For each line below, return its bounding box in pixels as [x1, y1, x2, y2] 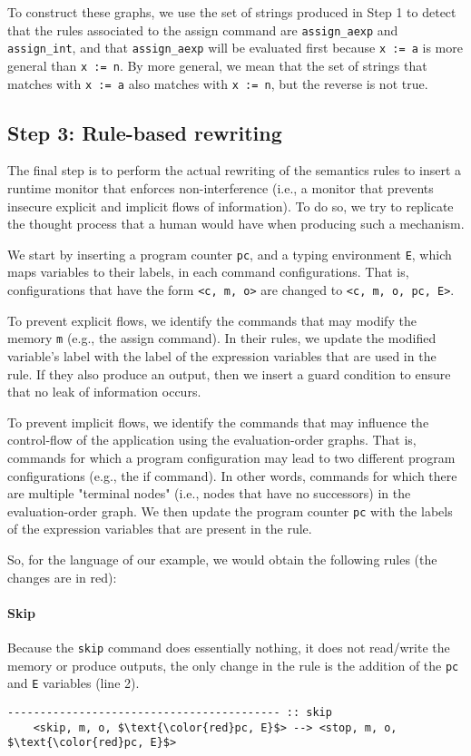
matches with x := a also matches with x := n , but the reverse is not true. [7, 74, 428, 93]
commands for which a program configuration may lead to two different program [7, 447, 456, 466]
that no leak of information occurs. [7, 382, 201, 401]
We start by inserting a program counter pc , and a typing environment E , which [7, 244, 452, 263]
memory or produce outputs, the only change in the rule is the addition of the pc [7, 655, 459, 674]
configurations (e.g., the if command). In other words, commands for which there [7, 466, 457, 485]
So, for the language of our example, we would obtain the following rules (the [7, 549, 437, 568]
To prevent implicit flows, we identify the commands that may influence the [7, 412, 429, 431]
